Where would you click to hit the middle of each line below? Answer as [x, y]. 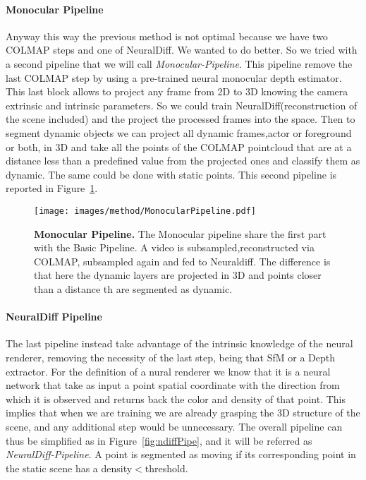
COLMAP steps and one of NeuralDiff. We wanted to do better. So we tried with [182, 50]
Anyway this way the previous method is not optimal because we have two [167, 36]
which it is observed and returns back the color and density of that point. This [176, 398]
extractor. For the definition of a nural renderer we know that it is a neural [168, 371]
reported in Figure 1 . [52, 188]
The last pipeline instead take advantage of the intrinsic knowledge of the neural [179, 343]
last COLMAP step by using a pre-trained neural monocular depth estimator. [174, 77]
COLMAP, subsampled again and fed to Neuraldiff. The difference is [182, 261]
